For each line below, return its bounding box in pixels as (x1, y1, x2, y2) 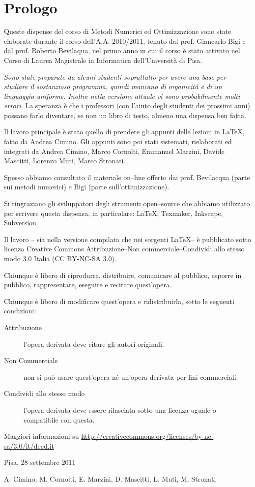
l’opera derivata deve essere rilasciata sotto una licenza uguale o (24, 404, 216, 415)
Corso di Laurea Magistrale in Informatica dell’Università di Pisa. (4, 55, 202, 65)
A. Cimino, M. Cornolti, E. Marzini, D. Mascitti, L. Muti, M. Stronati (4, 473, 216, 484)
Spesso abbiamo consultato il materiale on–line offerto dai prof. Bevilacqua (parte (4, 172, 250, 182)
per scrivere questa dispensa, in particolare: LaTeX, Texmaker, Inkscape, (4, 208, 223, 218)
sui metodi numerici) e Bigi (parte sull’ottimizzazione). (4, 182, 170, 192)
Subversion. (4, 217, 38, 228)
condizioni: (4, 305, 36, 316)
